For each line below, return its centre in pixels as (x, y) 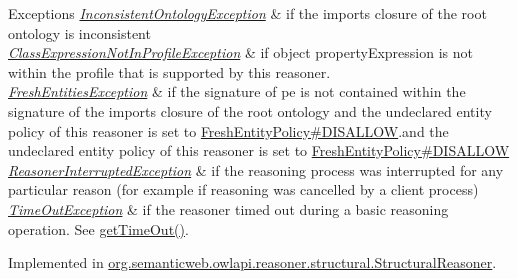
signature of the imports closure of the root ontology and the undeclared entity (250, 110)
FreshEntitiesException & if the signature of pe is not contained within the (237, 91)
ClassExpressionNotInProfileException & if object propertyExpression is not (241, 52)
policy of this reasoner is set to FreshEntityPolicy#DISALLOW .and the (228, 130)
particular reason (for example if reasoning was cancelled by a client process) (243, 189)
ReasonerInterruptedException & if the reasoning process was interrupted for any (256, 169)
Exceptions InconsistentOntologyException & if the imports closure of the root (247, 13)
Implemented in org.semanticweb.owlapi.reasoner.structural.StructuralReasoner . (252, 262)
